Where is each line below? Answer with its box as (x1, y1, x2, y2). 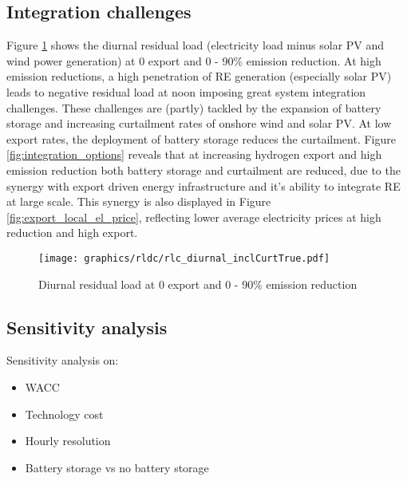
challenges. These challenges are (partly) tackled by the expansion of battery (6, 99, 381, 116)
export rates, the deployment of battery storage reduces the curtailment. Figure (6, 130, 396, 147)
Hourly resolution (25, 432, 111, 449)
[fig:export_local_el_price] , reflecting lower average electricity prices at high (6, 208, 381, 225)
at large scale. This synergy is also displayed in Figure (6, 193, 271, 210)
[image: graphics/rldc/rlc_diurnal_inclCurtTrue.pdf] (38, 252, 330, 264)
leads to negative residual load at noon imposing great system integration (6, 83, 366, 100)
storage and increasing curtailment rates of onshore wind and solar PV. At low (6, 115, 392, 132)
